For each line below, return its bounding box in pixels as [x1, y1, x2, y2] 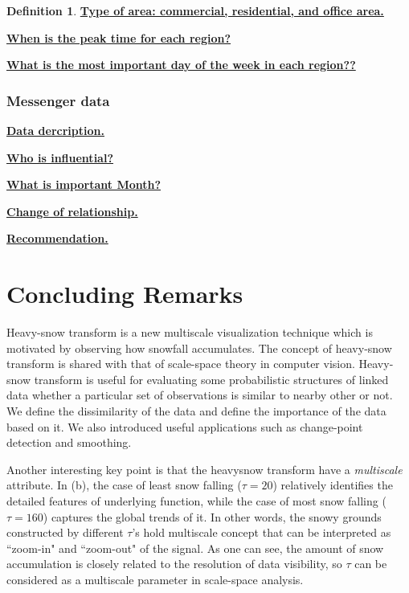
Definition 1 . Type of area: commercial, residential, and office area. [6, 2, 384, 18]
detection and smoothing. [6, 434, 132, 451]
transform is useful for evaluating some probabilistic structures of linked [34, 370, 389, 387]
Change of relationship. [6, 202, 138, 219]
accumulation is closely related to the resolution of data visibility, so [6, 555, 342, 572]
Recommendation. [6, 230, 108, 247]
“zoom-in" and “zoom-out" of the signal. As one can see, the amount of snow [6, 539, 384, 556]
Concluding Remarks [6, 277, 243, 310]
